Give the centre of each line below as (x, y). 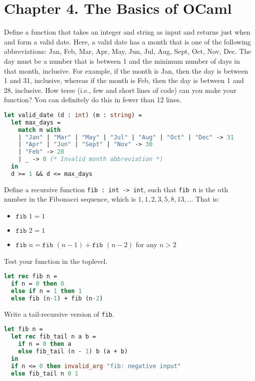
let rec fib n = (31, 276)
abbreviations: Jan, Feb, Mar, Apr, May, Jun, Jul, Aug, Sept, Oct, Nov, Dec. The (128, 51)
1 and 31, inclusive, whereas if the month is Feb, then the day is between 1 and (124, 80)
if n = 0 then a (45, 344)
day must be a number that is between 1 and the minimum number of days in (122, 61)
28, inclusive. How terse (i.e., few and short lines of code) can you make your (120, 90)
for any (147, 244)
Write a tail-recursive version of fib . (59, 314)
